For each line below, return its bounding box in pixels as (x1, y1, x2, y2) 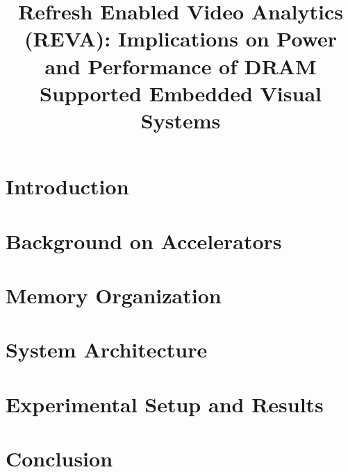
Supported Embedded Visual (40, 78, 322, 107)
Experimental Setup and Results (6, 389, 324, 418)
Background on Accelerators (6, 226, 282, 255)
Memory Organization (6, 280, 222, 309)
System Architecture (6, 335, 208, 364)
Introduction (6, 172, 129, 201)
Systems (140, 106, 221, 134)
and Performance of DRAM (44, 51, 317, 80)
